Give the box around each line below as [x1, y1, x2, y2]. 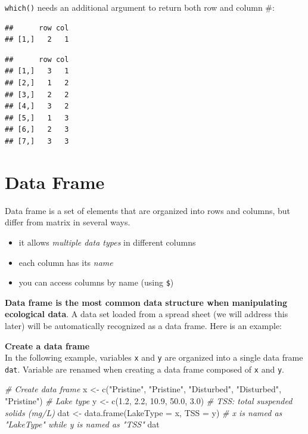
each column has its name [18, 256, 113, 268]
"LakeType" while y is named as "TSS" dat [5, 418, 160, 430]
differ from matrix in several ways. [5, 216, 130, 228]
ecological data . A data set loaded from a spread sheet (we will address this [5, 308, 288, 320]
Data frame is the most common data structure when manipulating [5, 296, 288, 308]
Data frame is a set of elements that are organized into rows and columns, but [5, 204, 291, 216]
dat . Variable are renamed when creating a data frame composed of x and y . [5, 362, 284, 375]
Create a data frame [5, 339, 90, 352]
